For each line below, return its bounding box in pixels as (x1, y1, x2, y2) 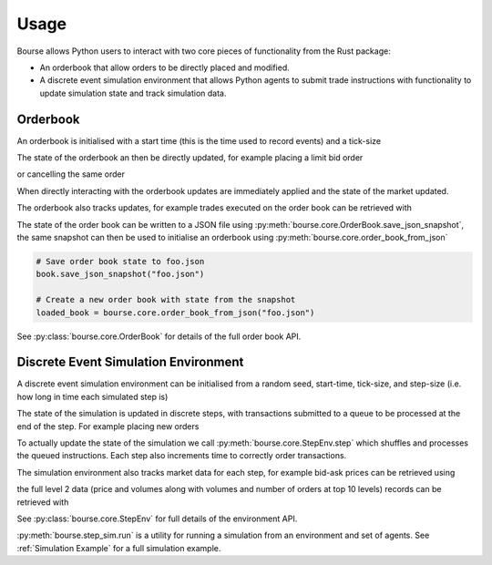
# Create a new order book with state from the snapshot (36, 294, 296, 305)
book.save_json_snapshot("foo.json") (36, 269, 205, 280)
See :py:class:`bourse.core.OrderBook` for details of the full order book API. (16, 331, 302, 342)
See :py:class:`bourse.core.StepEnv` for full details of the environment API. (16, 513, 298, 524)
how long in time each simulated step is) (16, 391, 169, 402)
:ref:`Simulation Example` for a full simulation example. (16, 542, 221, 553)
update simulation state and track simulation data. (39, 87, 227, 98)
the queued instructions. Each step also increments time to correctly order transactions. (16, 450, 347, 461)
